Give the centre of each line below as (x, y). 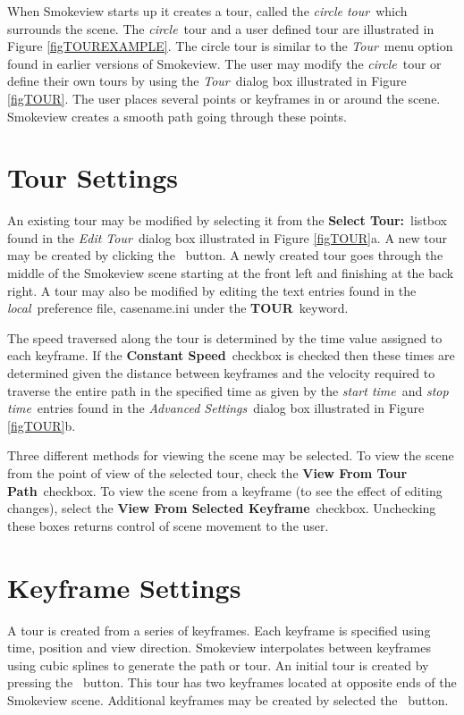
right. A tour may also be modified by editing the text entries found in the (212, 290)
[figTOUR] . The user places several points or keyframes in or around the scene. (224, 98)
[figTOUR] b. (42, 425)
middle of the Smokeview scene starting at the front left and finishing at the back (231, 273)
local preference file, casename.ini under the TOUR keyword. (178, 308)
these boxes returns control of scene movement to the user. (168, 525)
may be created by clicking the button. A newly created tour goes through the (225, 255)
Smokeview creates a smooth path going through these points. (177, 116)
